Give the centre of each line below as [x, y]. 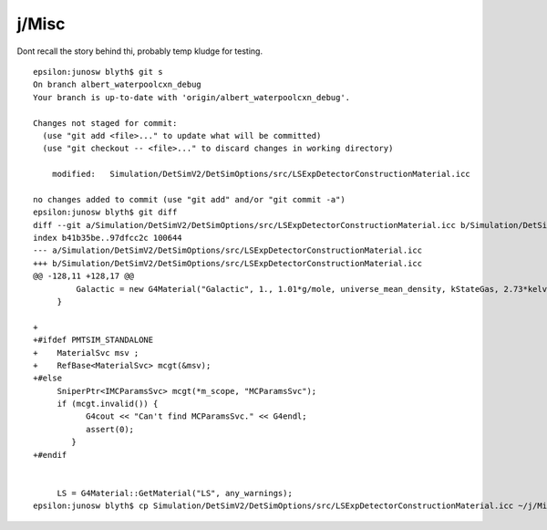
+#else [48, 378]
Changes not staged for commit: [105, 123]
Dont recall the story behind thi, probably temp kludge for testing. [140, 51]
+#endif [50, 455]
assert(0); [110, 429]
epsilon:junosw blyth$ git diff [105, 213]
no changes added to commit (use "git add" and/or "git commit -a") [189, 199]
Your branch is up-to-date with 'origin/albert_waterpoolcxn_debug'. [192, 97]
